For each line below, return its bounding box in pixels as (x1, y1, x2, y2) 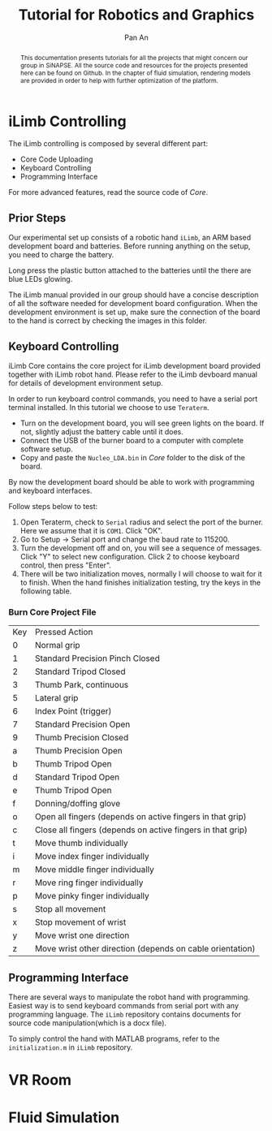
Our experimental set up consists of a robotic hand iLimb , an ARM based (8, 233, 252, 243)
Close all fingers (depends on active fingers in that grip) (35, 824, 248, 835)
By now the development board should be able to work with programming (8, 477, 255, 487)
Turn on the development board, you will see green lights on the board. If (19, 418, 265, 428)
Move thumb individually (35, 838, 128, 849)
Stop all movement (35, 904, 106, 915)
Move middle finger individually (35, 864, 154, 875)
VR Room (8, 1071, 71, 1090)
